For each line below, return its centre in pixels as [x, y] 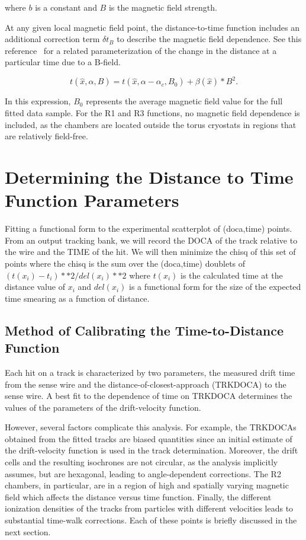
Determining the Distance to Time [149, 177]
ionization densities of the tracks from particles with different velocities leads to [149, 508]
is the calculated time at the [232, 275]
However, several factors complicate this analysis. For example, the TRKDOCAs [151, 427]
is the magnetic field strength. [163, 7]
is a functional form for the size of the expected [215, 287]
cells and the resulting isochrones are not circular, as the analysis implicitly [141, 462]
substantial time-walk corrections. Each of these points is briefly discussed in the [151, 520]
